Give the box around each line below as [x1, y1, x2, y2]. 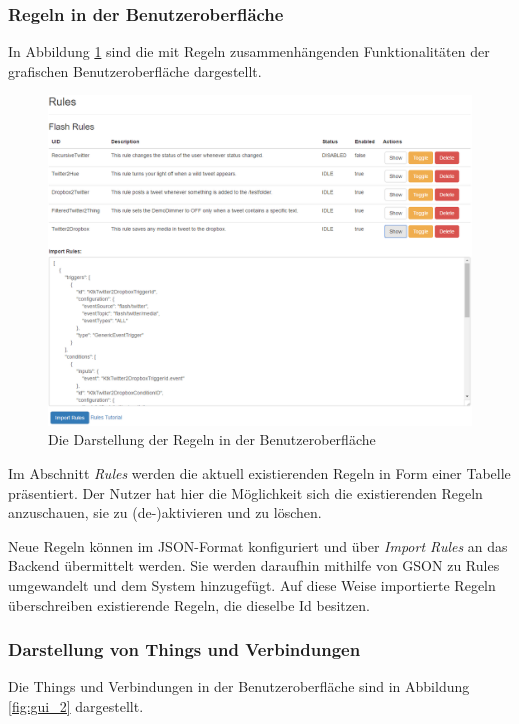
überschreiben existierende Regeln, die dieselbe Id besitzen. [8, 594, 370, 615]
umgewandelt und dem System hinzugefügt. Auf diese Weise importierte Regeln [8, 574, 496, 595]
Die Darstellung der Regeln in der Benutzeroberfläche [48, 429, 376, 450]
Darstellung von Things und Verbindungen [8, 637, 361, 662]
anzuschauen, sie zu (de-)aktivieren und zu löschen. [8, 502, 322, 523]
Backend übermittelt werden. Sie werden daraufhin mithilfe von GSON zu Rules [8, 555, 500, 576]
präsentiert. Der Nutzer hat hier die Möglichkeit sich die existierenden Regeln [8, 482, 483, 503]
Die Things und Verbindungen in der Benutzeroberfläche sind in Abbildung [8, 676, 470, 697]
